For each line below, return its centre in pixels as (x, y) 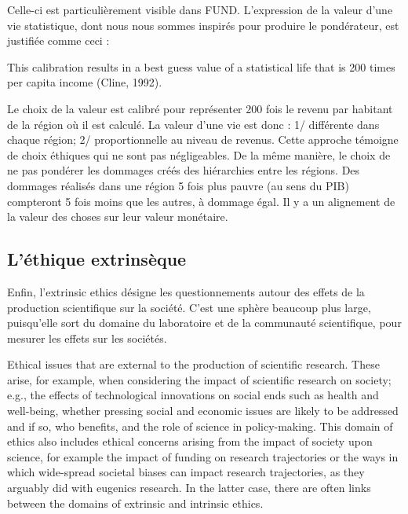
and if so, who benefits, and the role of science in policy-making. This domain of (200, 426)
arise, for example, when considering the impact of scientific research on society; (199, 379)
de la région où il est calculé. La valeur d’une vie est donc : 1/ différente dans (193, 124)
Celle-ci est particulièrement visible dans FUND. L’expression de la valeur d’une (200, 9)
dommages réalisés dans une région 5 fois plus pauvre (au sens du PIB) (178, 185)
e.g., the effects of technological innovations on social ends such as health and (193, 395)
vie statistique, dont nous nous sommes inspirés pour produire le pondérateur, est (203, 25)
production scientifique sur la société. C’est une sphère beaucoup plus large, (189, 307)
